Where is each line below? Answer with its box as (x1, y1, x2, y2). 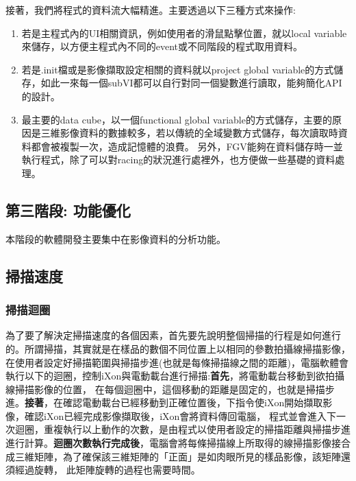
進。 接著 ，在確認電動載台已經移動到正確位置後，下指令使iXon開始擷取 (5, 395, 323, 410)
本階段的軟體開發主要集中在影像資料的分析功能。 (5, 231, 226, 246)
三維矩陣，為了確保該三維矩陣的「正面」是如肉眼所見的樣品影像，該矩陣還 (14, 449, 351, 463)
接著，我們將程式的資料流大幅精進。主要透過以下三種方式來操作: (5, 3, 296, 16)
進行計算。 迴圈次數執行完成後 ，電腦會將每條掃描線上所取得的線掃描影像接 (5, 436, 341, 450)
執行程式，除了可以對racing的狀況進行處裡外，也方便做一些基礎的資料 (21, 152, 335, 167)
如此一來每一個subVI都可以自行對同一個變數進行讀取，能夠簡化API (40, 75, 342, 90)
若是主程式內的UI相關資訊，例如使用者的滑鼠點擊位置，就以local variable (21, 25, 347, 40)
